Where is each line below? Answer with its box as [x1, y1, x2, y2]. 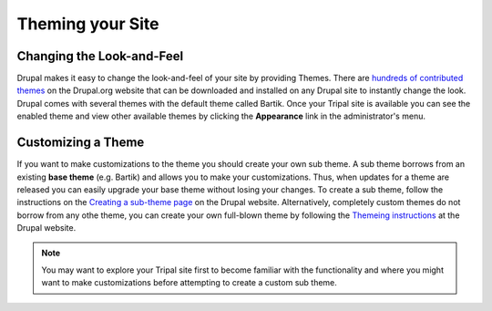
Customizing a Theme [16, 135, 145, 150]
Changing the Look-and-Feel [16, 48, 184, 64]
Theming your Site [16, 14, 159, 34]
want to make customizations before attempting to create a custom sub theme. [41, 277, 337, 288]
